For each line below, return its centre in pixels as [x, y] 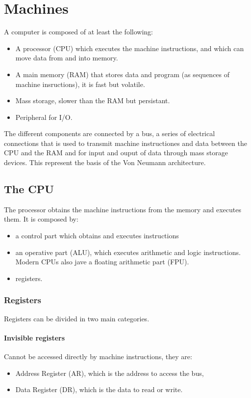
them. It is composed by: [41, 219]
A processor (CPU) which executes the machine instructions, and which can [130, 48]
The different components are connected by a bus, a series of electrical [110, 133]
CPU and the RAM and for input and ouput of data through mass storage [116, 153]
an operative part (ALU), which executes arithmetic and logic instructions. [128, 252]
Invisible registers [35, 337]
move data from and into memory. [67, 58]
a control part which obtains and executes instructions [97, 236]
